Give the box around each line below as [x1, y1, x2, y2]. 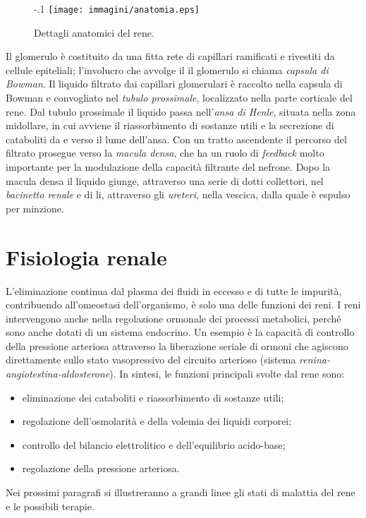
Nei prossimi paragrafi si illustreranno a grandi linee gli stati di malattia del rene [6, 485, 355, 500]
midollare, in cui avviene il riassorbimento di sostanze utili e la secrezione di [6, 118, 334, 133]
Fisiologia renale [6, 242, 167, 271]
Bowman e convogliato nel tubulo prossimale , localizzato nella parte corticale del [6, 90, 353, 105]
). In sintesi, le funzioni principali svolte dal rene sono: [109, 366, 345, 381]
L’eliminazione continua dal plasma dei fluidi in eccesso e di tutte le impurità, [6, 283, 342, 298]
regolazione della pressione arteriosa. [22, 461, 180, 476]
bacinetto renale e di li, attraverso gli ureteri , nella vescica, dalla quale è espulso [6, 187, 350, 202]
